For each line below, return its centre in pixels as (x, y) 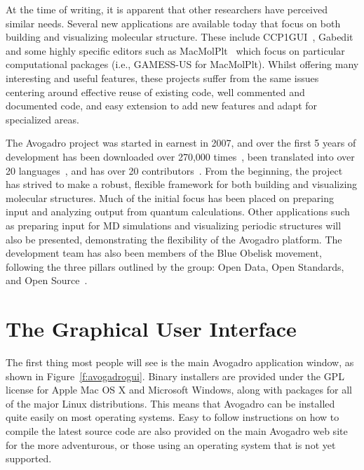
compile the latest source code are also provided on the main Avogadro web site (177, 430)
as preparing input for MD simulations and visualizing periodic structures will (174, 225)
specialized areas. (42, 119)
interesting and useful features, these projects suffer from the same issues (162, 78)
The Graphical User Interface (151, 329)
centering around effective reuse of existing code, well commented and (155, 92)
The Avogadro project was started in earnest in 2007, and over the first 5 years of (181, 143)
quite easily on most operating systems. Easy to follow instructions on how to (173, 417)
